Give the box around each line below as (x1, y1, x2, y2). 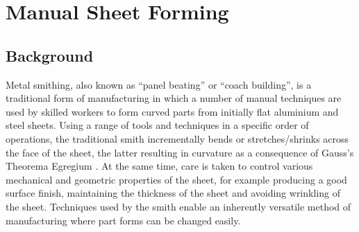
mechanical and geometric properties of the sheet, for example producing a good (6, 172, 347, 186)
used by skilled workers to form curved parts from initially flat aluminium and (6, 104, 339, 118)
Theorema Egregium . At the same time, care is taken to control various (6, 159, 313, 173)
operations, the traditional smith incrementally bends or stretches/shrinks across (6, 131, 349, 145)
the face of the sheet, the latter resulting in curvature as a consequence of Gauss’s (6, 145, 354, 159)
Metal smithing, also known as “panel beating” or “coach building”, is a (6, 77, 312, 91)
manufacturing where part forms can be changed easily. (6, 213, 241, 227)
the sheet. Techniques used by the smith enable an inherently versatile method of (6, 199, 351, 213)
